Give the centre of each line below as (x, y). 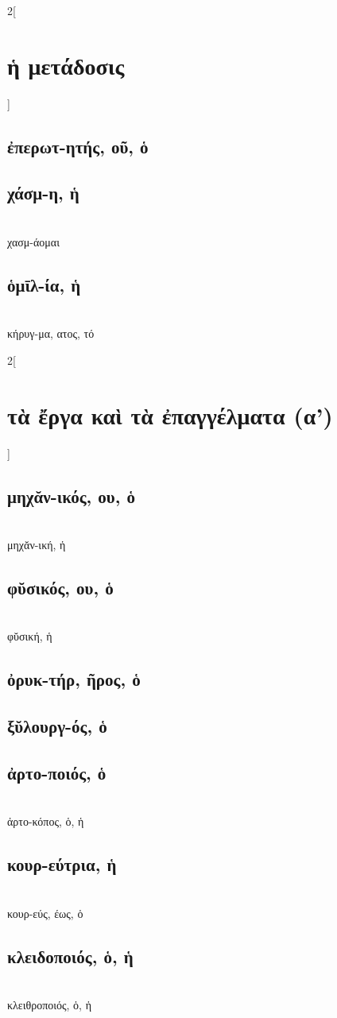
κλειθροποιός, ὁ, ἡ (49, 1005)
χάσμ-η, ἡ (43, 193)
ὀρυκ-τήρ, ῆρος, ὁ (74, 679)
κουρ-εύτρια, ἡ (62, 864)
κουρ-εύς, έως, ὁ (45, 913)
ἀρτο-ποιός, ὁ (57, 772)
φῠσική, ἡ (30, 636)
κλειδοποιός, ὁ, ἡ (70, 956)
